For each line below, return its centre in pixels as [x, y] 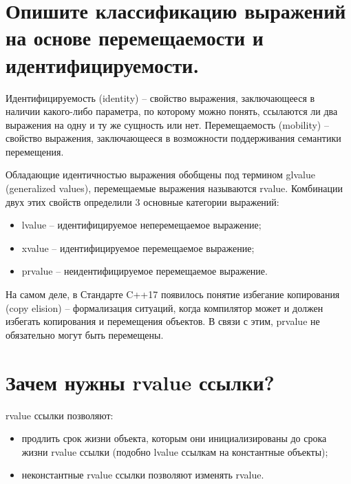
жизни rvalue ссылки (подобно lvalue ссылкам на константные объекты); [175, 451]
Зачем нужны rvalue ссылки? [140, 382]
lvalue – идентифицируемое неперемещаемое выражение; [141, 225]
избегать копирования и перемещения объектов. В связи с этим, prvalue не [163, 321]
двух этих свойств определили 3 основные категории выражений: [142, 201]
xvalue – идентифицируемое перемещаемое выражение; [138, 248]
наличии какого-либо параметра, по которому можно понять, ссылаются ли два [172, 111]
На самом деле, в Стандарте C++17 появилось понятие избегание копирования [173, 294]
